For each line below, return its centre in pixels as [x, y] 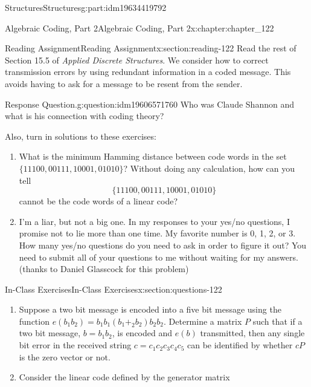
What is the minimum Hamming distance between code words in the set [153, 156]
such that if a [277, 321]
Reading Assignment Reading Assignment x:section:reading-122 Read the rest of [151, 48]
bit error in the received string [75, 345]
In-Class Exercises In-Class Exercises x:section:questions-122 [114, 289]
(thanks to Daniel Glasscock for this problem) [104, 269]
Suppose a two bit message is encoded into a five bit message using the [150, 309]
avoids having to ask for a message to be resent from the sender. [124, 83]
